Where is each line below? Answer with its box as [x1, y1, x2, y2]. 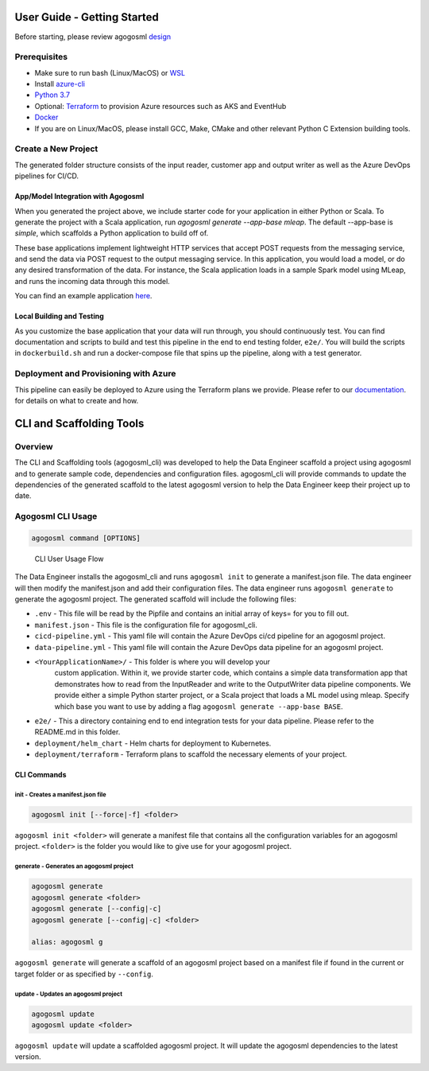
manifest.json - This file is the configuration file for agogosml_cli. [34, 620, 257, 629]
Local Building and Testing [14, 311, 105, 321]
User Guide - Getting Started [14, 10, 159, 24]
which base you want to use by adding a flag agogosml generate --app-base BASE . [54, 701, 343, 711]
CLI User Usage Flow [34, 554, 104, 563]
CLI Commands [14, 770, 67, 780]
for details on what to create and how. [14, 395, 139, 405]
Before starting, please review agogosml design [14, 32, 172, 41]
